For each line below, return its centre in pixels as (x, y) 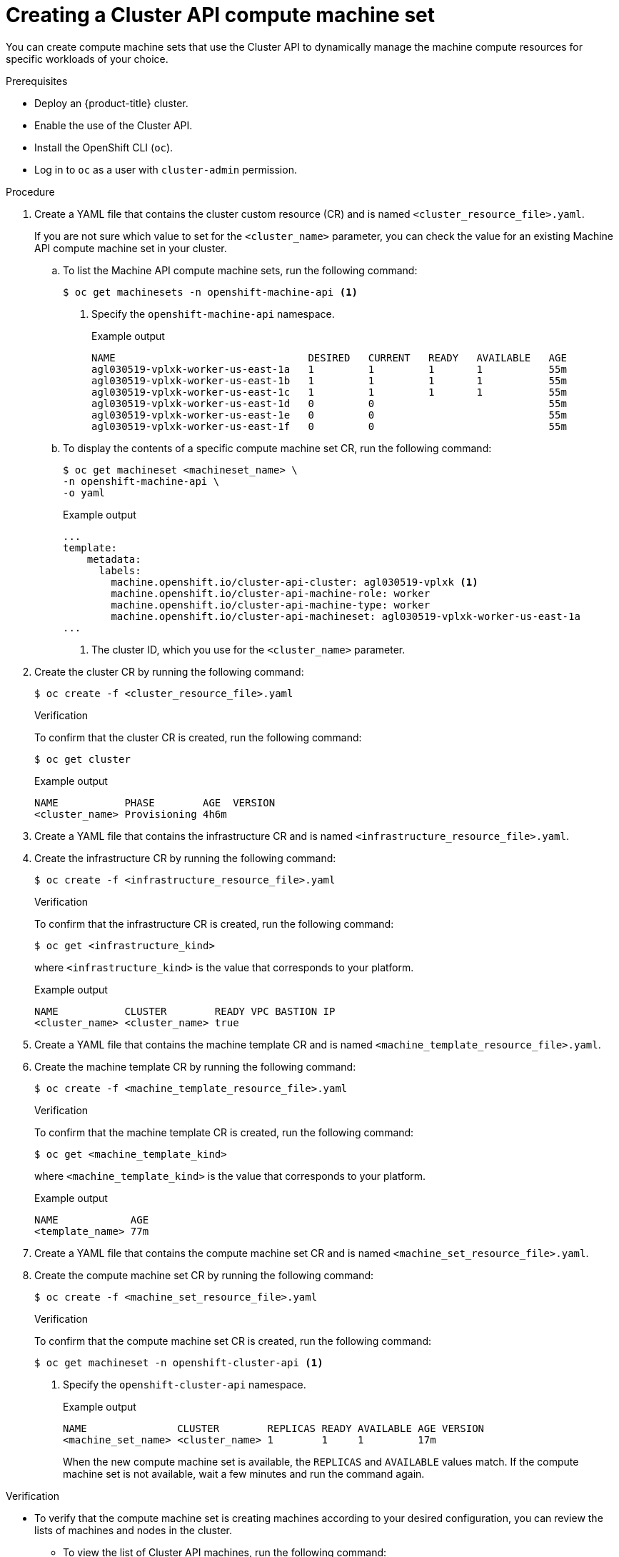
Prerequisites (37, 81)
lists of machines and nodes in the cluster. (134, 1530)
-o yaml (84, 492)
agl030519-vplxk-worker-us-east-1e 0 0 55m (329, 415)
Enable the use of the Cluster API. (114, 125)
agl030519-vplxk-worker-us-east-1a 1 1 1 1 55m (329, 369)
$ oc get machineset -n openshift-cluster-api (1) (179, 1362)
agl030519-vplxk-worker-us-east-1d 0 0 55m (329, 403)
